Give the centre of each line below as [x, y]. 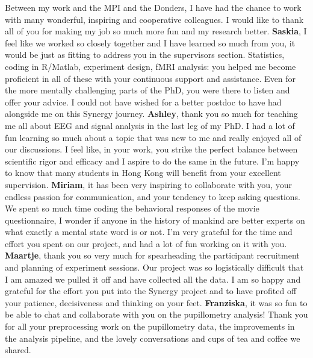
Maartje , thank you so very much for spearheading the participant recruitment [152, 255]
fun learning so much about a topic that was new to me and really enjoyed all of [153, 137]
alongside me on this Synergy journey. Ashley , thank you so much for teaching [151, 114]
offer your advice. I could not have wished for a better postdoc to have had [143, 102]
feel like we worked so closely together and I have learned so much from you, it [150, 42]
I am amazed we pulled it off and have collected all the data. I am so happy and [153, 279]
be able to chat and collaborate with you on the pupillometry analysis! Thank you [156, 314]
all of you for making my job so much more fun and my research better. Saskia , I [156, 31]
